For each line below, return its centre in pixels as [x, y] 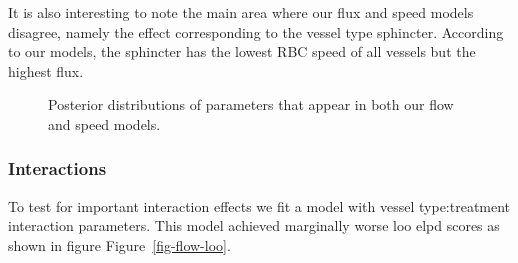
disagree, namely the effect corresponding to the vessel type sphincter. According [256, 31]
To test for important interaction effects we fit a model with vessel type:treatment [259, 205]
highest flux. [46, 70]
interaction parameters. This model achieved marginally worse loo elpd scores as [254, 225]
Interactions [57, 168]
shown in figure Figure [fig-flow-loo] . [119, 244]
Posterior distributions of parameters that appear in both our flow [251, 104]
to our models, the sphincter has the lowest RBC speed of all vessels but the [242, 51]
